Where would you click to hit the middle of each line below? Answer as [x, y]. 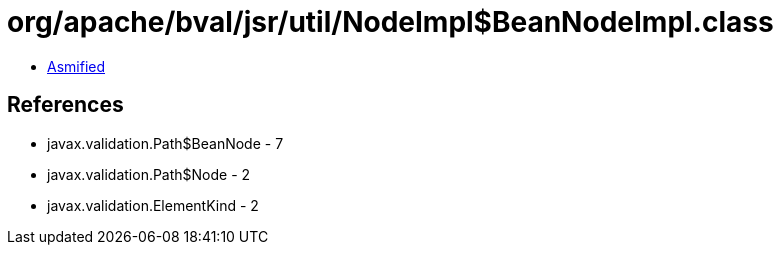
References [65, 105]
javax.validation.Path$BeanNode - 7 [165, 143]
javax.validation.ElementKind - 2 [153, 205]
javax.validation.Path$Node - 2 [149, 174]
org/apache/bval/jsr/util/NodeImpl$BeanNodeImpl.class [390, 22]
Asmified [76, 66]
